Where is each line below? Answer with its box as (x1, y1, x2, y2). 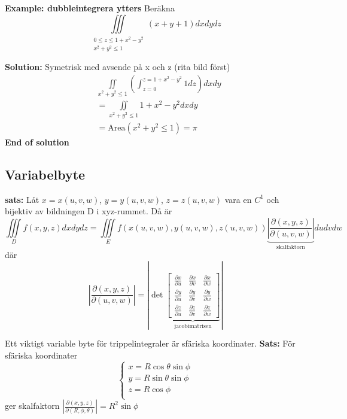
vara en (224, 193, 252, 205)
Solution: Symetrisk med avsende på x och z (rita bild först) (5, 60, 230, 73)
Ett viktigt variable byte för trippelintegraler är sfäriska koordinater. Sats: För (5, 337, 296, 350)
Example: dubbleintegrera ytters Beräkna (5, 2, 175, 14)
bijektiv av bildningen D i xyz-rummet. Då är (5, 205, 172, 217)
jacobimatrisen (174, 323, 212, 329)
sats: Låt (5, 193, 39, 205)
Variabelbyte (5, 165, 86, 183)
